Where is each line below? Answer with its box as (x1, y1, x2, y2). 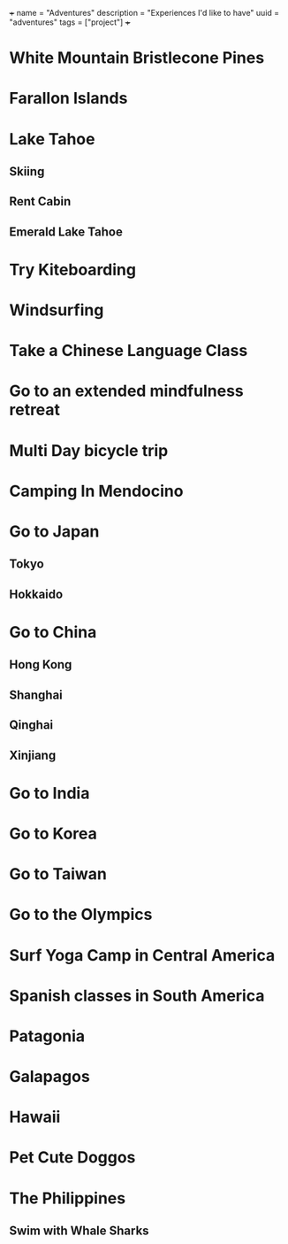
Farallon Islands (9, 89, 128, 109)
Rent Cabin (9, 194, 72, 209)
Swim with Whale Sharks (9, 1224, 149, 1239)
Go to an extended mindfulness (9, 381, 245, 401)
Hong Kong (9, 657, 72, 672)
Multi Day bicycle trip (9, 440, 169, 460)
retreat (9, 400, 60, 420)
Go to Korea (9, 823, 97, 844)
